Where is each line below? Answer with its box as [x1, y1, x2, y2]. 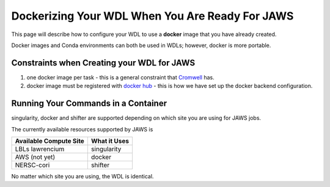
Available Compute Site [15, 136, 85, 145]
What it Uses [90, 136, 130, 145]
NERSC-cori [15, 161, 50, 169]
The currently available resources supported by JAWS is [11, 125, 153, 133]
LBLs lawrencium [15, 144, 65, 153]
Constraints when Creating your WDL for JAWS [11, 57, 196, 68]
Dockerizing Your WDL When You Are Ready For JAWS [11, 9, 294, 23]
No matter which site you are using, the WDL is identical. [11, 172, 154, 180]
